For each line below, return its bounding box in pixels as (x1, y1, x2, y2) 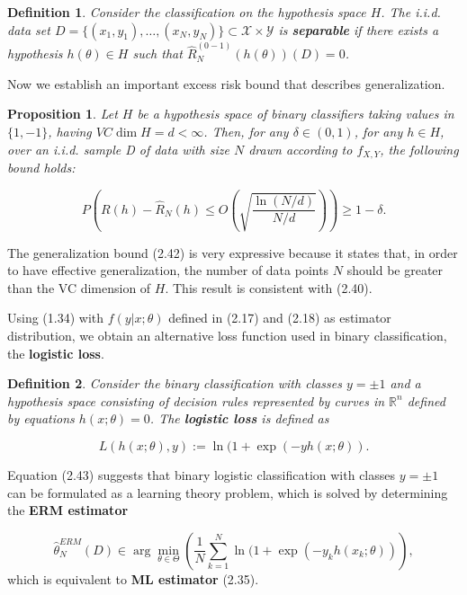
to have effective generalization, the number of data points (7, 261, 329, 280)
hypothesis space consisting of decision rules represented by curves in (7, 391, 385, 410)
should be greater (346, 261, 444, 280)
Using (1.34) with (7, 308, 104, 327)
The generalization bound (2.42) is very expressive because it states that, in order (7, 243, 458, 262)
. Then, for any (203, 122, 289, 141)
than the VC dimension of (7, 278, 151, 297)
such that (132, 44, 183, 63)
